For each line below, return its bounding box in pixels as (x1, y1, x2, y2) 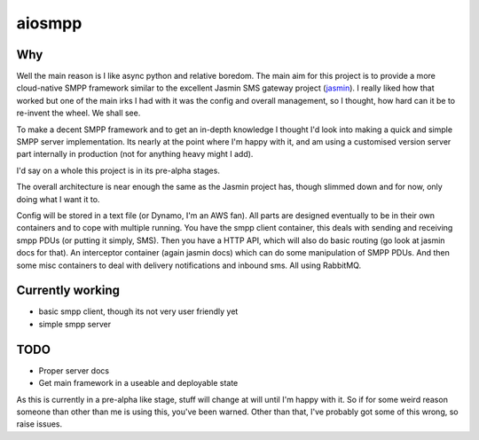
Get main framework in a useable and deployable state (38, 378, 239, 389)
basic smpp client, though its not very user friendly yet (38, 306, 239, 317)
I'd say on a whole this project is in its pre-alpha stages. (16, 165, 221, 176)
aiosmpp (16, 13, 82, 33)
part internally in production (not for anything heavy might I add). (16, 149, 254, 160)
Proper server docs (38, 365, 110, 376)
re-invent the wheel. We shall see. (16, 107, 141, 119)
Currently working (16, 283, 120, 298)
